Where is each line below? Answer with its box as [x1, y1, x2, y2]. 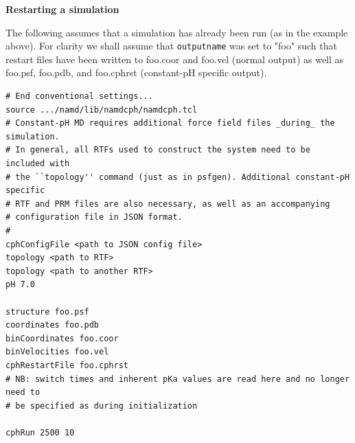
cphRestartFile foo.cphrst [5, 360, 128, 370]
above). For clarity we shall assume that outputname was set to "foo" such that [5, 38, 337, 53]
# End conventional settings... [5, 91, 153, 102]
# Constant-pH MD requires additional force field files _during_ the [5, 118, 335, 128]
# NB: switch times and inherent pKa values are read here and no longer [5, 374, 350, 384]
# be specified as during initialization [5, 400, 198, 411]
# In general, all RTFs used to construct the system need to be [5, 145, 310, 155]
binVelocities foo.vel [5, 347, 109, 357]
